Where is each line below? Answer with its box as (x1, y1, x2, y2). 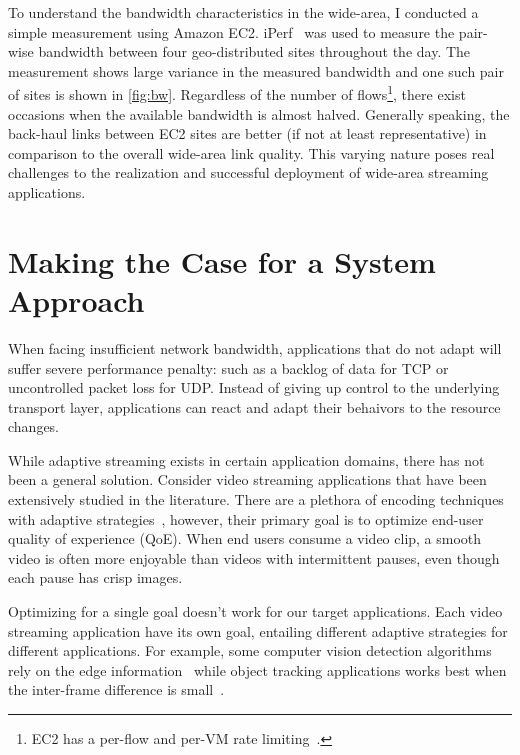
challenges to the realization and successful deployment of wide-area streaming (8, 162, 489, 183)
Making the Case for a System (8, 240, 436, 281)
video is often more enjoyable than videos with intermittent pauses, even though (8, 547, 500, 568)
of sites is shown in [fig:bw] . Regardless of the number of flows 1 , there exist (8, 81, 466, 105)
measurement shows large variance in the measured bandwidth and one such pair (8, 60, 505, 81)
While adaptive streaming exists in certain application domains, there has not (8, 449, 485, 470)
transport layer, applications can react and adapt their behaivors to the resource (8, 396, 501, 417)
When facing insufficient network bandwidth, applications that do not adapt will (8, 337, 502, 358)
